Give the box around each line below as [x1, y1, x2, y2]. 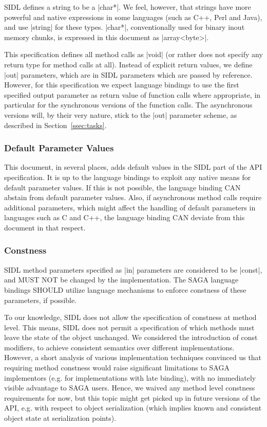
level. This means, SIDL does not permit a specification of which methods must [4, 322, 255, 332]
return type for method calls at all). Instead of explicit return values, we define [4, 59, 253, 69]
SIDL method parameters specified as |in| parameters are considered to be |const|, [4, 264, 262, 275]
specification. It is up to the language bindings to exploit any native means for [4, 171, 251, 182]
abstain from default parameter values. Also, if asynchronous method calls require [4, 192, 262, 203]
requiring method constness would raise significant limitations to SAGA [4, 362, 230, 373]
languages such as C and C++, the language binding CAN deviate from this [4, 212, 245, 223]
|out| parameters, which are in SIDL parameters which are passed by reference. [4, 69, 253, 80]
